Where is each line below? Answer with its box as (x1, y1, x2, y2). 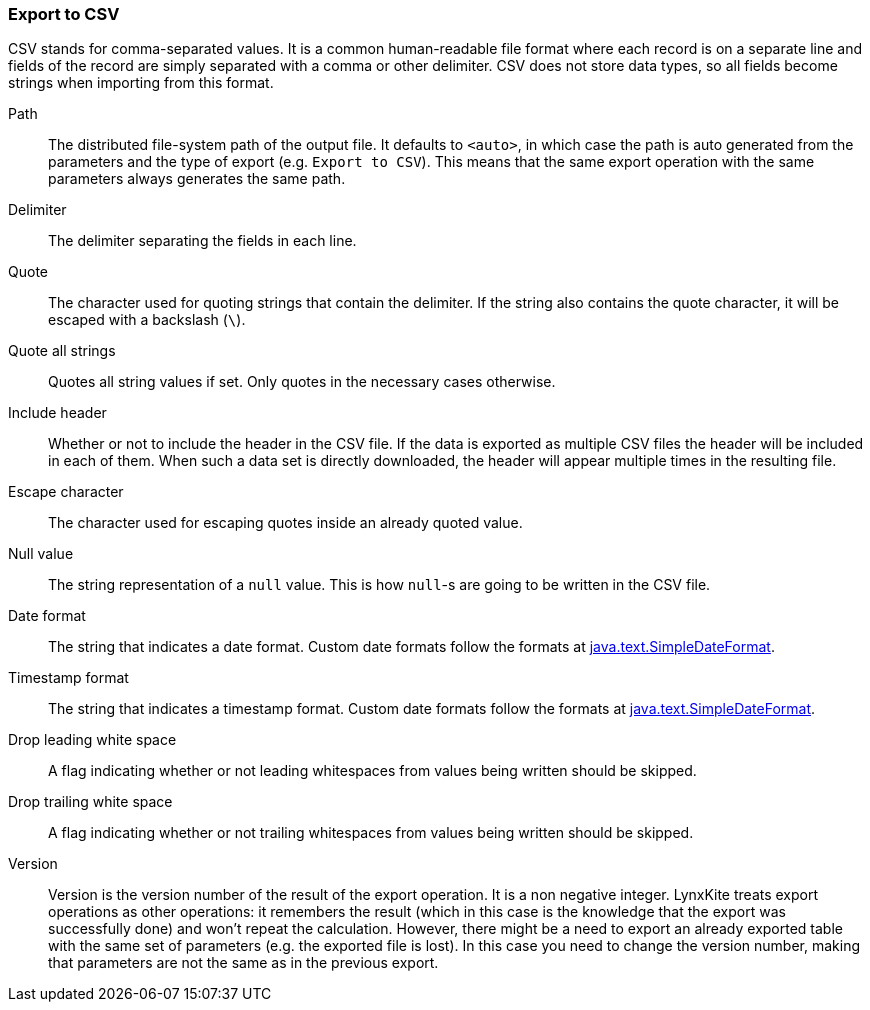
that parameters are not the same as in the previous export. (48, 954, 439, 972)
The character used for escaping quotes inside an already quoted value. (48, 514, 523, 532)
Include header (8, 404, 107, 422)
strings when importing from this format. (8, 74, 274, 92)
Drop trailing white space (8, 793, 173, 811)
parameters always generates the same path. (48, 170, 346, 188)
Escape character (8, 483, 124, 501)
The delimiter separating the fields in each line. (48, 232, 357, 250)
